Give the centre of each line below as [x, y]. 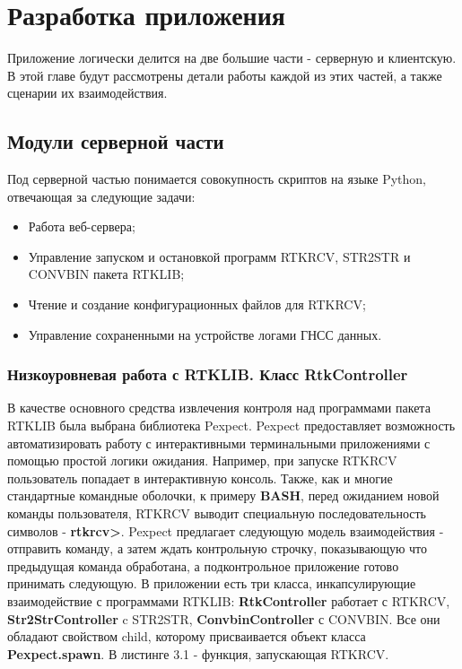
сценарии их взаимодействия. [87, 93]
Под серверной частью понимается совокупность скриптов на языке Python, [217, 179]
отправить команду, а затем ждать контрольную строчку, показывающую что [218, 548]
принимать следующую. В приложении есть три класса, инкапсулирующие [212, 583]
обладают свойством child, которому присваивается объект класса [187, 636]
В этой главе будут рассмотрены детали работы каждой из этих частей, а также [225, 75]
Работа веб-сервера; [82, 226]
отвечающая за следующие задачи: [101, 196]
